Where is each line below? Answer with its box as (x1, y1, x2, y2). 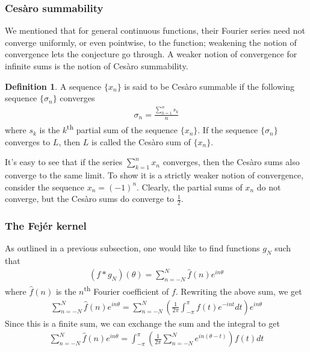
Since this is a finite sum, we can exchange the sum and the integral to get (5, 316, 280, 329)
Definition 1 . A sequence (5, 80, 102, 92)
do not (256, 180, 281, 193)
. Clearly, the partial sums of (137, 180, 243, 193)
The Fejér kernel (5, 218, 87, 233)
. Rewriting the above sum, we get (175, 284, 302, 297)
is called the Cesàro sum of (91, 135, 191, 148)
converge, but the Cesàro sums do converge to (5, 192, 175, 205)
